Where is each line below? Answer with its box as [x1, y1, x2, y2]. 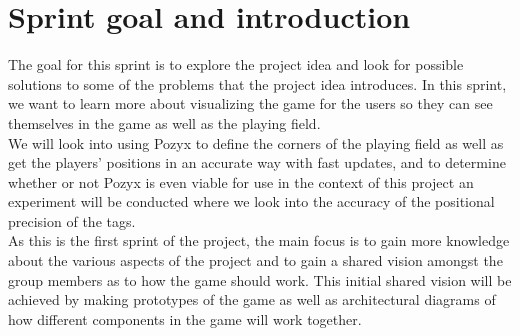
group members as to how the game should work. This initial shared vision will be [8, 269, 512, 290]
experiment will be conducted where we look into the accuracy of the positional [8, 191, 495, 212]
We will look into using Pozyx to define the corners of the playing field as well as [8, 132, 504, 153]
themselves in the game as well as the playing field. [8, 112, 321, 133]
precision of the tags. [8, 210, 136, 231]
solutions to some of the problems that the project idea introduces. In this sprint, [8, 73, 507, 94]
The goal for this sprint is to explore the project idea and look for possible [8, 54, 464, 75]
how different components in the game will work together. [8, 308, 362, 329]
